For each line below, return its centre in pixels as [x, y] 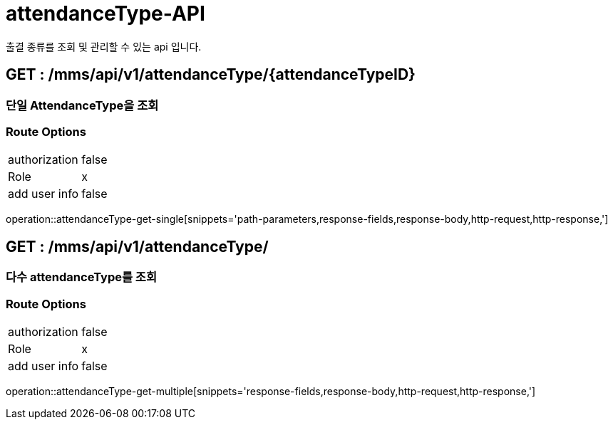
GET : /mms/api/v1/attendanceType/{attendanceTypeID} [211, 75]
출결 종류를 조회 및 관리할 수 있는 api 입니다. [104, 46]
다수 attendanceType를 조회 [81, 277]
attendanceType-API [105, 14]
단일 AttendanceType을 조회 [82, 105]
